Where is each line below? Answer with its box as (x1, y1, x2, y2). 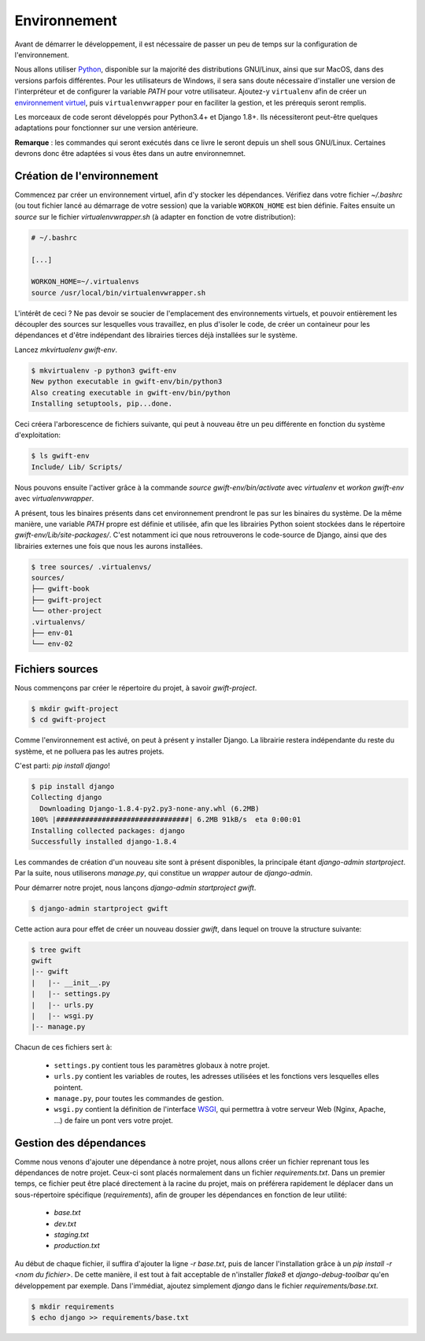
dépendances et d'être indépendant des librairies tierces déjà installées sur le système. (14, 331, 298, 340)
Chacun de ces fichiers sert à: (14, 1043, 113, 1052)
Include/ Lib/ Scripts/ (31, 462, 124, 472)
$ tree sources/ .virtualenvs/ (31, 562, 153, 571)
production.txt (54, 1241, 100, 1250)
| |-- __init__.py (31, 978, 110, 987)
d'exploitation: (14, 430, 61, 440)
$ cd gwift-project (31, 715, 106, 724)
